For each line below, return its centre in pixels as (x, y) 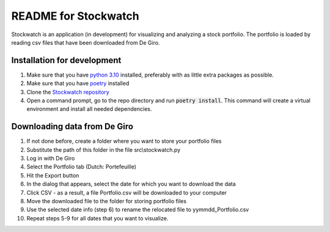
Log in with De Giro (51, 159)
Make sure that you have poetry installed (78, 83)
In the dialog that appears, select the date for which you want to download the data (131, 184)
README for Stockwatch (75, 16)
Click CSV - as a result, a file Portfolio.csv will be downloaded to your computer (127, 192)
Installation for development (66, 60)
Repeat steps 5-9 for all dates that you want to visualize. (97, 218)
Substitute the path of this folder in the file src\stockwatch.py (104, 149)
